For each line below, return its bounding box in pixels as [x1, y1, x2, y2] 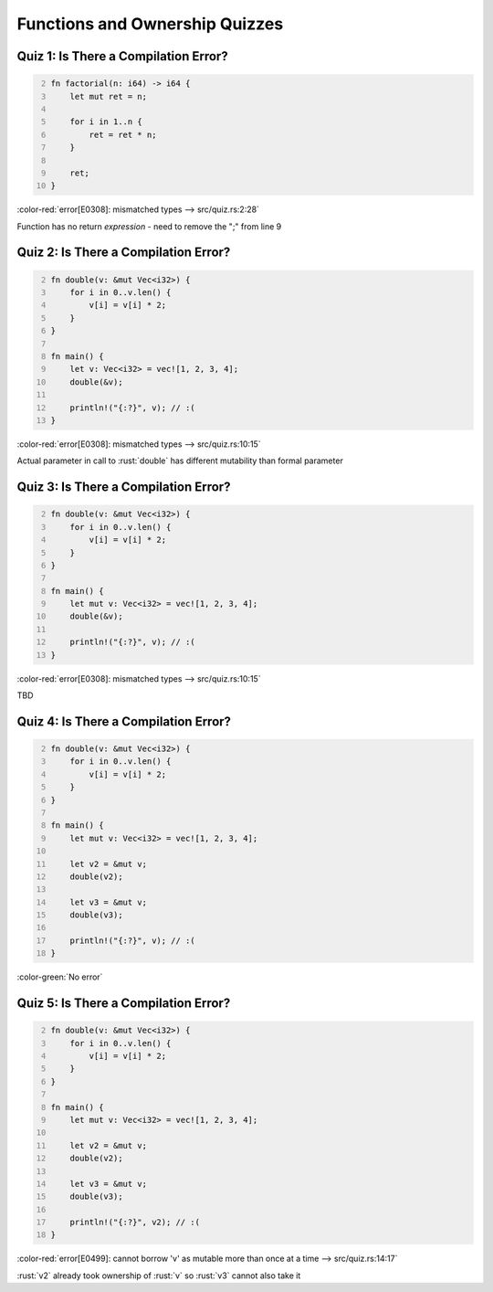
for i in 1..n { [69, 117, 143, 127]
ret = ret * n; [89, 129, 157, 140]
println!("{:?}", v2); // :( [69, 1217, 201, 1228]
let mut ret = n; [69, 91, 148, 101]
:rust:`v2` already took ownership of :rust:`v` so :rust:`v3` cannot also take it [16, 1270, 301, 1281]
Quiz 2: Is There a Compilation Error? [16, 245, 231, 260]
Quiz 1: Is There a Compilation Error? [16, 48, 228, 64]
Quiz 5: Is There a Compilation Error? [16, 996, 231, 1011]
